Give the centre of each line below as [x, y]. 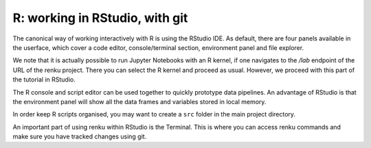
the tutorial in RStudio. [44, 79]
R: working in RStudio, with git [100, 18]
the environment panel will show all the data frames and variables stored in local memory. [139, 101]
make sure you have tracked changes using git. [80, 136]
